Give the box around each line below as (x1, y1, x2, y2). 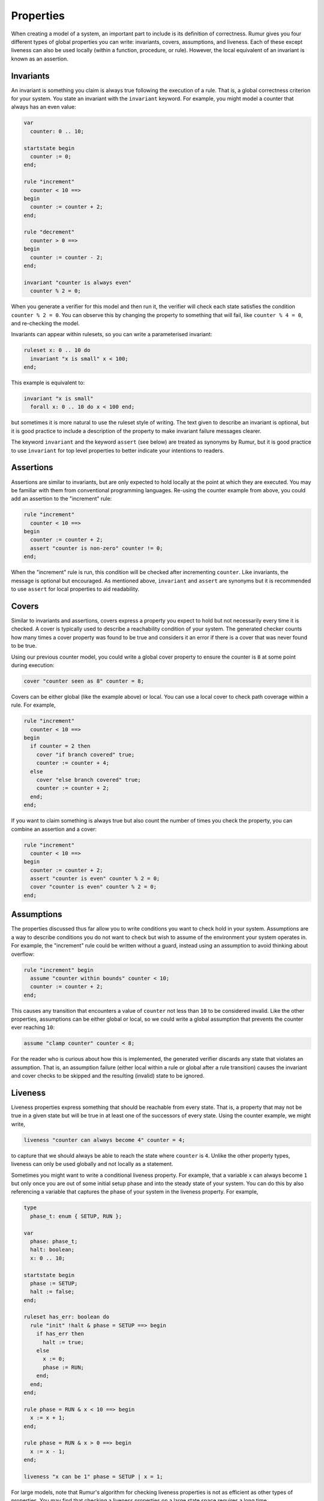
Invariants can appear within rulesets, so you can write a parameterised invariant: (11, 331, 212, 338)
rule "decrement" (23, 229, 75, 235)
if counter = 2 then (30, 743, 91, 750)
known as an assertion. (11, 55, 68, 62)
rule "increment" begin (23, 967, 94, 973)
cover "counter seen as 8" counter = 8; (23, 677, 144, 684)
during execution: (11, 661, 55, 669)
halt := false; (30, 1288, 75, 1295)
